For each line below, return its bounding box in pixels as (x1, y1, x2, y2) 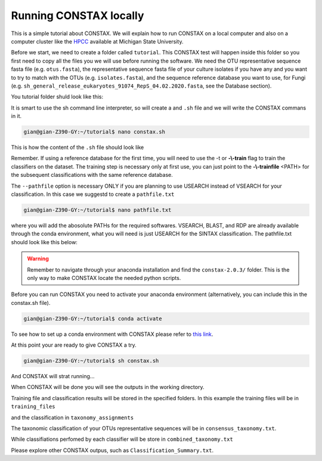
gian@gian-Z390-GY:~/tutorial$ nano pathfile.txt (23, 206, 172, 213)
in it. (11, 113, 22, 120)
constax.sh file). (11, 299, 51, 306)
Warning (27, 255, 49, 262)
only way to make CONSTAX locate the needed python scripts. (27, 274, 181, 281)
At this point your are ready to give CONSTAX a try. (11, 341, 137, 348)
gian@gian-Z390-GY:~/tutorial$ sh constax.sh (23, 357, 159, 365)
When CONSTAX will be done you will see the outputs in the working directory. (11, 384, 205, 391)
